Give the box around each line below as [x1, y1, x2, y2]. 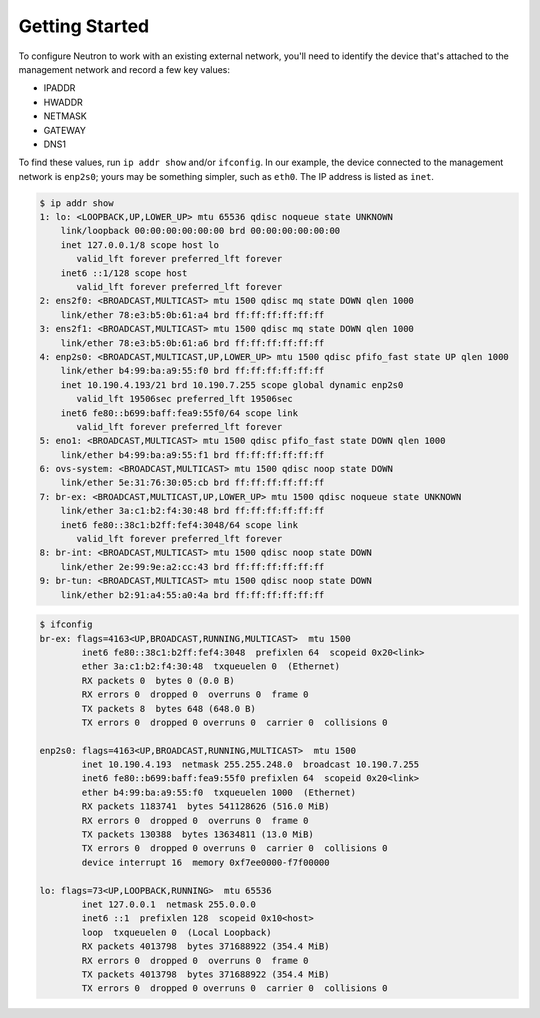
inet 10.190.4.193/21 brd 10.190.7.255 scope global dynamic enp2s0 [60, 379, 404, 390]
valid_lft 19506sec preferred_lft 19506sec [76, 393, 294, 405]
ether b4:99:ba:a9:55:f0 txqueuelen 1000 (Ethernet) [81, 786, 357, 798]
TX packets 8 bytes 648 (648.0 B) [81, 703, 257, 714]
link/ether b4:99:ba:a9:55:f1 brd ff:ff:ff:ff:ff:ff [60, 449, 325, 460]
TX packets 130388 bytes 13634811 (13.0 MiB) [81, 829, 314, 840]
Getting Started [18, 15, 150, 37]
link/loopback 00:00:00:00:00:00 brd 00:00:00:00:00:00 [60, 225, 341, 237]
